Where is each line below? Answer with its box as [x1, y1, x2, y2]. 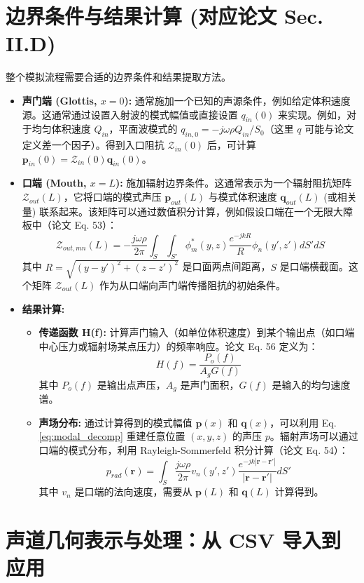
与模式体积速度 [208, 189, 277, 204]
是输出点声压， [97, 377, 166, 391]
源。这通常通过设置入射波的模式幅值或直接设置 [22, 107, 238, 121]
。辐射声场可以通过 [269, 429, 358, 443]
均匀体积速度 [31, 121, 91, 136]
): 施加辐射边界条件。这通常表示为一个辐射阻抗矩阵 [115, 175, 352, 190]
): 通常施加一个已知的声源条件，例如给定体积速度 [124, 93, 351, 107]
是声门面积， [180, 377, 239, 391]
